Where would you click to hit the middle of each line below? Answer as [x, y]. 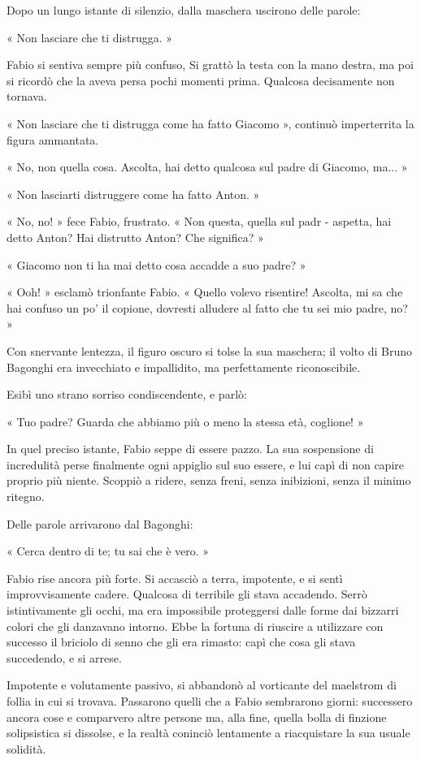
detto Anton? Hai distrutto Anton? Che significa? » [135, 237]
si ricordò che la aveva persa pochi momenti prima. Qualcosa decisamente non [201, 80]
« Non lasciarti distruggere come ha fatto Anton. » [133, 194]
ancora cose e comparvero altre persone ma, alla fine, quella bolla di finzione [197, 717]
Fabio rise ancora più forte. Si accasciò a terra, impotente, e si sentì [175, 578]
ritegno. [26, 497]
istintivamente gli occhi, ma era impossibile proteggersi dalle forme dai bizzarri [203, 610]
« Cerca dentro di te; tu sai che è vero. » [108, 551]
